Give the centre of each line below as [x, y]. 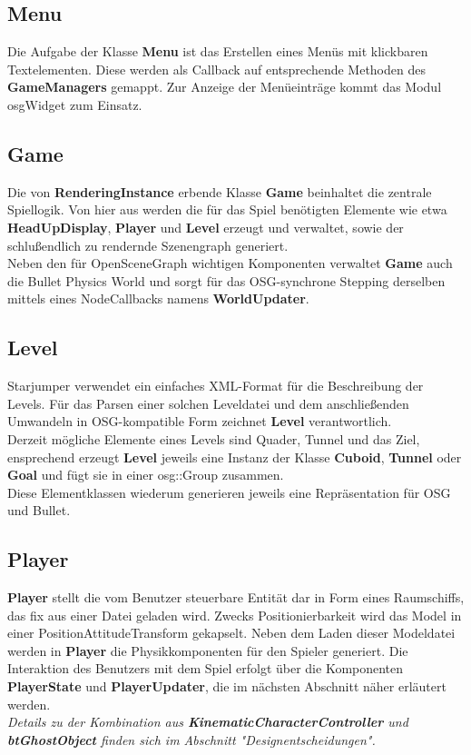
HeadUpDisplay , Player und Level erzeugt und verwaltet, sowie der [206, 227]
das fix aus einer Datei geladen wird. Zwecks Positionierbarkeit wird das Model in [235, 615]
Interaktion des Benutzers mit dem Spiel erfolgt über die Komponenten [206, 668]
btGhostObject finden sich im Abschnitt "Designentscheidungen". [191, 739]
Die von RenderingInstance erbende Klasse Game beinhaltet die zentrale [220, 191]
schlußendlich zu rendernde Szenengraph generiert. [148, 245]
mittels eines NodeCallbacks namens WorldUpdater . [158, 298]
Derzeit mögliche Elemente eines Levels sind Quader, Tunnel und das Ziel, [214, 438]
